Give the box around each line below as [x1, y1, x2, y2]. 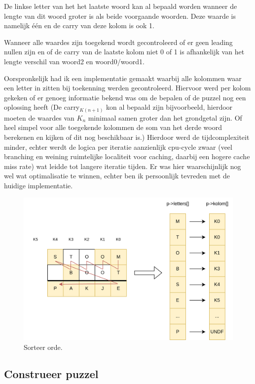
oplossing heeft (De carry [4, 102, 80, 112]
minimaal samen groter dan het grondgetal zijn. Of [88, 112, 242, 123]
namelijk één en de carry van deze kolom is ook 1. [4, 20, 155, 31]
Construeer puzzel [4, 366, 99, 381]
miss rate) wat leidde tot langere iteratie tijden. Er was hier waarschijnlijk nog [4, 161, 241, 171]
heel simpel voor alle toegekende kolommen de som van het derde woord [4, 122, 222, 132]
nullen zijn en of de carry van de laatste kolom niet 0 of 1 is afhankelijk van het [4, 46, 245, 57]
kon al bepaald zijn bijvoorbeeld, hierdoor [106, 102, 233, 112]
